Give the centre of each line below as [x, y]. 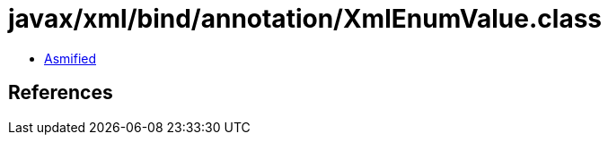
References [61, 93]
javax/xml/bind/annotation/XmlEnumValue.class [305, 19]
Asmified [70, 58]
